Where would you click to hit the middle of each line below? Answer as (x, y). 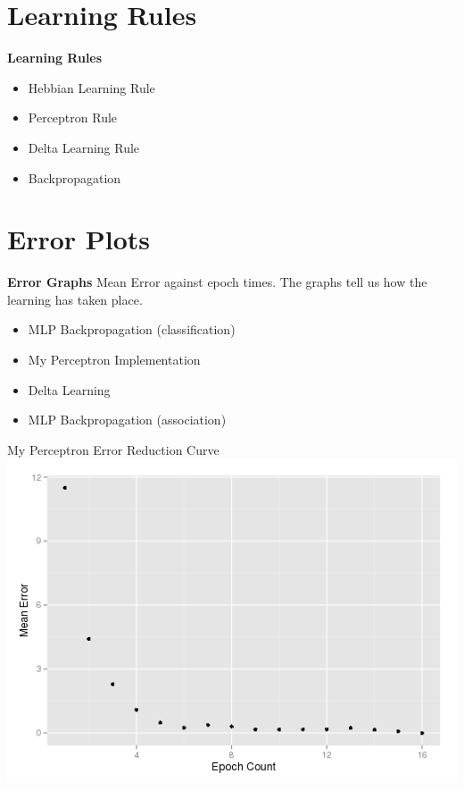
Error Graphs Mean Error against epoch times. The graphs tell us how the (217, 282)
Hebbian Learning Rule (91, 87)
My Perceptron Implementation (114, 359)
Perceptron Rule (73, 118)
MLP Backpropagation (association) (127, 420)
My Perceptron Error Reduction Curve (113, 449)
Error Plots (79, 239)
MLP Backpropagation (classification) (132, 329)
